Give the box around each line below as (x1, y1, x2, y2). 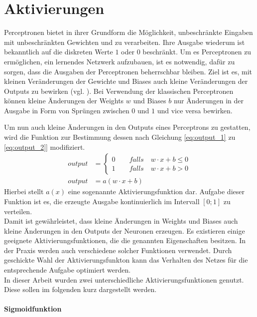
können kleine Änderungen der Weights (4, 95, 124, 106)
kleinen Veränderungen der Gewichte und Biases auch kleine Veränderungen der (4, 76, 248, 86)
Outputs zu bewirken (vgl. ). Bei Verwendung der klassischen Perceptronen (4, 85, 234, 96)
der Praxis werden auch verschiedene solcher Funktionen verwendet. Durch (4, 245, 232, 255)
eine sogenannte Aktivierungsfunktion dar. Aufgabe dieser (68, 186, 245, 197)
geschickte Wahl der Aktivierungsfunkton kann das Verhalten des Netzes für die (4, 255, 248, 265)
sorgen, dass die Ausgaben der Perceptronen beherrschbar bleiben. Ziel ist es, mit (4, 66, 252, 76)
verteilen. (4, 206, 32, 216)
